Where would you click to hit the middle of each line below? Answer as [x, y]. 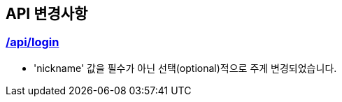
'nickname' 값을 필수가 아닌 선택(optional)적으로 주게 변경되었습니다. [185, 68]
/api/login [33, 42]
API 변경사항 [47, 14]
